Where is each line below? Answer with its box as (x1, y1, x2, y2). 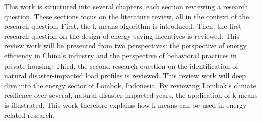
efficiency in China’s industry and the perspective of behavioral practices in (4, 50, 237, 60)
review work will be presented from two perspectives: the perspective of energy (4, 40, 247, 51)
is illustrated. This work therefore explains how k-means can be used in (4, 99, 224, 110)
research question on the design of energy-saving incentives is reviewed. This (4, 30, 239, 41)
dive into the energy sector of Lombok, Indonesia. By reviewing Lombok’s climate (4, 80, 256, 90)
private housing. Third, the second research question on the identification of (4, 60, 238, 71)
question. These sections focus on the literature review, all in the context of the (4, 11, 249, 21)
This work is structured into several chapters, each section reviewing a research (4, 1, 248, 11)
